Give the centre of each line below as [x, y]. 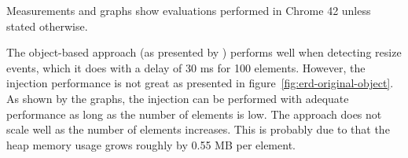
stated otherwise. [47, 26]
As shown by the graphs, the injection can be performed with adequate [178, 98]
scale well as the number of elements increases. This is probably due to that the [198, 129]
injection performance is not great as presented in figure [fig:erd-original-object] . [200, 83]
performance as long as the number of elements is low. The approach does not [194, 114]
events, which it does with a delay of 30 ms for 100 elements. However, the [186, 67]
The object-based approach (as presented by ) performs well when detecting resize [204, 52]
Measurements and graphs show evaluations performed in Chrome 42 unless [189, 10]
